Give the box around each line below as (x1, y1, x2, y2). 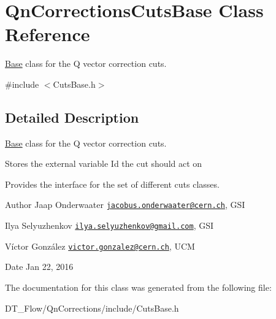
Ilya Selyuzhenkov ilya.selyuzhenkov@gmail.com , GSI (5, 219, 214, 232)
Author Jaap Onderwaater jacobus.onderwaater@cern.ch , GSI (5, 198, 245, 211)
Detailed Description (5, 107, 139, 126)
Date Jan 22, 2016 (5, 260, 74, 273)
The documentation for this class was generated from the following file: (5, 281, 272, 294)
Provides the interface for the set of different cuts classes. (5, 177, 220, 190)
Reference (5, 21, 90, 47)
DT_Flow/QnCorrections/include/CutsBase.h (5, 301, 179, 314)
